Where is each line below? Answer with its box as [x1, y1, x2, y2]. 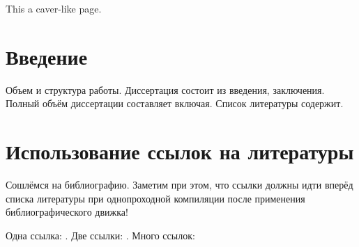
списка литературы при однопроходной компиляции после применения [6, 191, 305, 205]
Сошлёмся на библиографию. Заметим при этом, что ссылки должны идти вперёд [6, 177, 353, 192]
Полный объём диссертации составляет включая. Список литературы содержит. [6, 96, 344, 111]
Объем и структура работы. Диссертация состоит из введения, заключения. [6, 82, 325, 97]
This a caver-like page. [6, 1, 102, 15]
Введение [6, 42, 88, 70]
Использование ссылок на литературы [6, 137, 354, 166]
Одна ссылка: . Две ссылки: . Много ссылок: [6, 228, 195, 242]
